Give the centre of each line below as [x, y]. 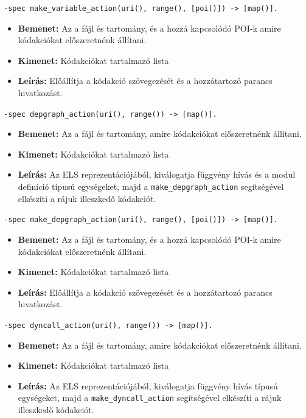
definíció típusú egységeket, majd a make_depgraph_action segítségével [151, 186]
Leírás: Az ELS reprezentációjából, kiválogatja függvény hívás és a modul [157, 174]
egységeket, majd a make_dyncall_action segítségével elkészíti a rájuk [150, 398]
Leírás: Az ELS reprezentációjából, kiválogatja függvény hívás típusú [148, 385]
